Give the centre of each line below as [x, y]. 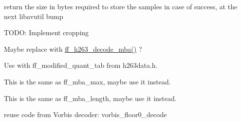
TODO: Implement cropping [46, 32]
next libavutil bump [34, 16]
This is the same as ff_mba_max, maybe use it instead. [87, 81]
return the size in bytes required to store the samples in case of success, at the [121, 6]
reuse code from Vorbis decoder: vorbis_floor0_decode [85, 114]
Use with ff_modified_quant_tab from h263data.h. [81, 65]
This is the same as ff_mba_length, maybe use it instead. [90, 98]
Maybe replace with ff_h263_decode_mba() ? [73, 49]
